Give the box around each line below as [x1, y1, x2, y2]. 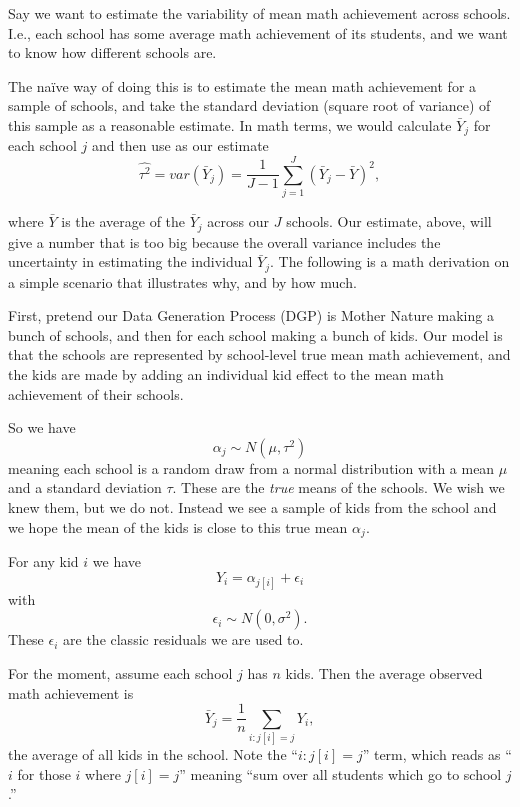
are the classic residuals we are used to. [63, 629, 304, 650]
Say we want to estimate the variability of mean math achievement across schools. [8, 3, 511, 23]
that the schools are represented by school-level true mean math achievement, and [8, 344, 511, 365]
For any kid [8, 551, 79, 572]
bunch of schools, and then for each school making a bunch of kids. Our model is [8, 324, 503, 345]
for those [17, 763, 71, 784]
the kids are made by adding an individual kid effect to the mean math [8, 364, 444, 385]
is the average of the [61, 211, 186, 232]
